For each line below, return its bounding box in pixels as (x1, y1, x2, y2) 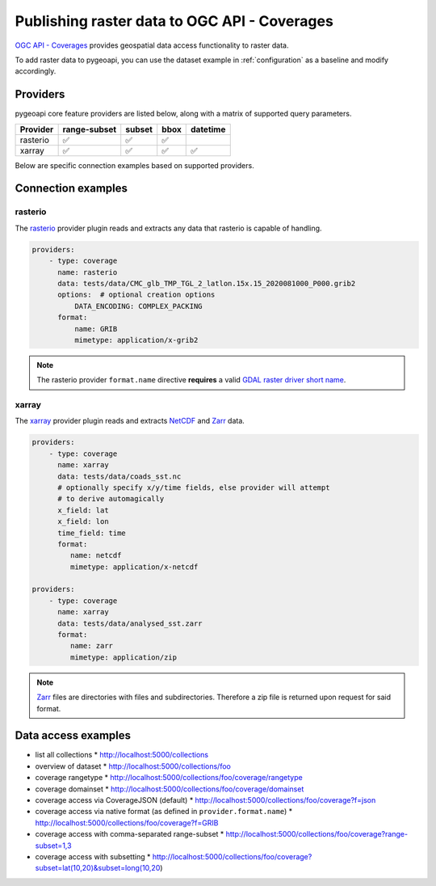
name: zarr (69, 641, 113, 651)
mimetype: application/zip (69, 652, 178, 662)
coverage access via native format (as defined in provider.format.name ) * (35, 807, 293, 816)
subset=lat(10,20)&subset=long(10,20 (35, 863, 161, 873)
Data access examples (15, 728, 132, 743)
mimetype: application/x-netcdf (69, 562, 199, 572)
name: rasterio (57, 268, 118, 276)
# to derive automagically (57, 494, 165, 504)
